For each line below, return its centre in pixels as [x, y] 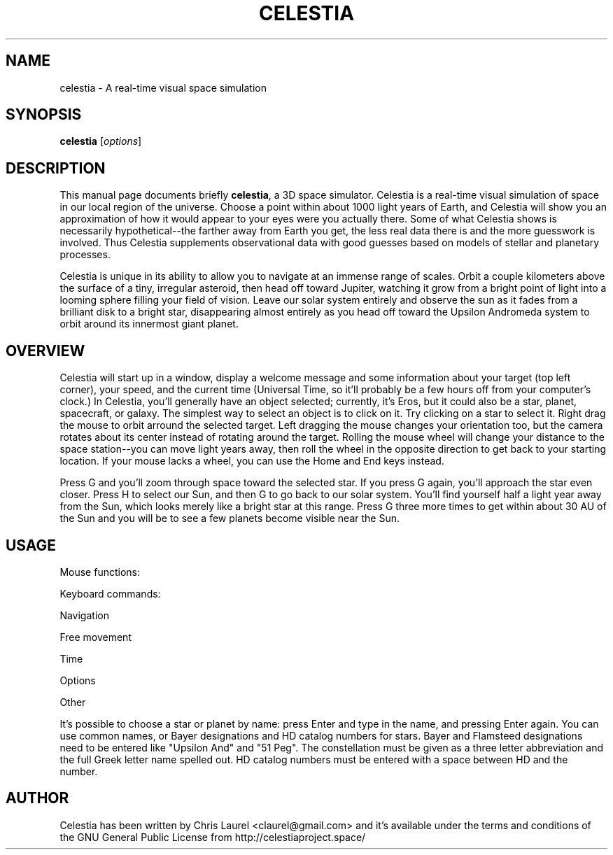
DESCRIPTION [56, 168]
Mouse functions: [100, 572]
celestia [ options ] [101, 141]
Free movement [96, 637]
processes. [85, 255]
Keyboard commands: [110, 593]
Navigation [84, 615]
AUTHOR [37, 798]
